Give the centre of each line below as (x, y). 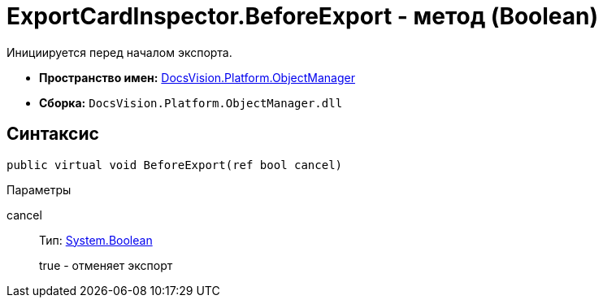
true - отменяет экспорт (106, 265)
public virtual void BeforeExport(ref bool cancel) (175, 165)
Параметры (39, 189)
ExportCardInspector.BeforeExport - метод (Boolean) (303, 16)
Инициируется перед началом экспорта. (119, 52)
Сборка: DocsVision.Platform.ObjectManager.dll (191, 102)
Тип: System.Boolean (96, 240)
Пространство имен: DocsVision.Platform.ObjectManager (197, 77)
